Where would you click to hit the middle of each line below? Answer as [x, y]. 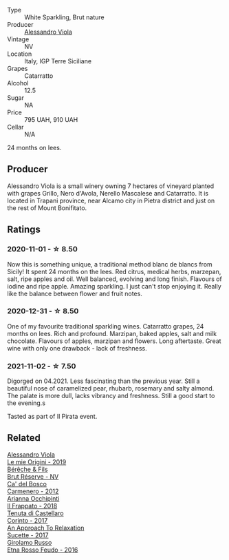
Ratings [24, 230]
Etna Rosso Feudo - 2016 [43, 550]
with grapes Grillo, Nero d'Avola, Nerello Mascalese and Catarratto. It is [108, 193]
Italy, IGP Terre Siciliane [58, 61]
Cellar [15, 127]
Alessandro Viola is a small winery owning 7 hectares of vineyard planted [111, 186]
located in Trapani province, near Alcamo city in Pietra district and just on [111, 200]
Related [24, 438]
